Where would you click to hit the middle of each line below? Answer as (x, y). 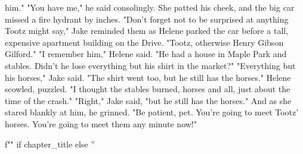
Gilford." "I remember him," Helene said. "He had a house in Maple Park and (146, 54)
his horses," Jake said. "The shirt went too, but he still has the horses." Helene (148, 77)
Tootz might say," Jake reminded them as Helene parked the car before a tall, (147, 31)
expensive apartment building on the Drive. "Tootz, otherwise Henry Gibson (144, 42)
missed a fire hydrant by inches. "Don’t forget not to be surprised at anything (147, 19)
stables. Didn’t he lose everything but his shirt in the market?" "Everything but (150, 65)
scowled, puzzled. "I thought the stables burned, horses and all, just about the (148, 89)
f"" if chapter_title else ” (50, 144)
